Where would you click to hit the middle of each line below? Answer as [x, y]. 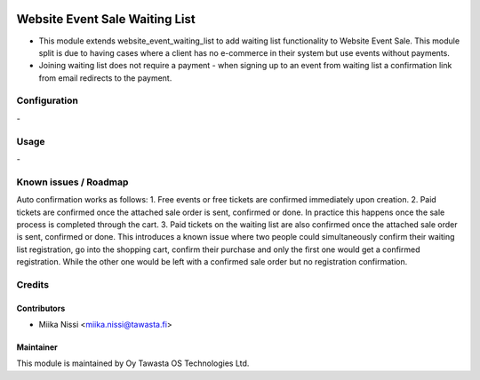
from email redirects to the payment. [105, 78]
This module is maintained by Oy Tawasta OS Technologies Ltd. [133, 363]
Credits [32, 284]
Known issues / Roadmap [72, 182]
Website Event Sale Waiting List [106, 19]
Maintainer [37, 347]
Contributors [41, 308]
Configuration [48, 100]
